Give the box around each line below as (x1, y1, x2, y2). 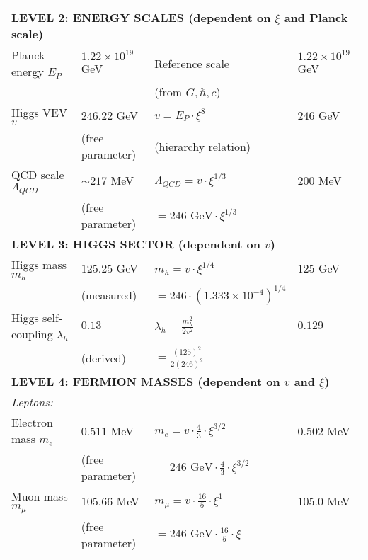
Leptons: (11, 394, 53, 411)
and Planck (284, 9, 348, 25)
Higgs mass (11, 256, 67, 273)
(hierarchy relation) (154, 137, 251, 154)
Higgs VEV (11, 104, 67, 120)
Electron (11, 414, 53, 431)
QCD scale (11, 166, 64, 183)
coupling (11, 325, 53, 342)
